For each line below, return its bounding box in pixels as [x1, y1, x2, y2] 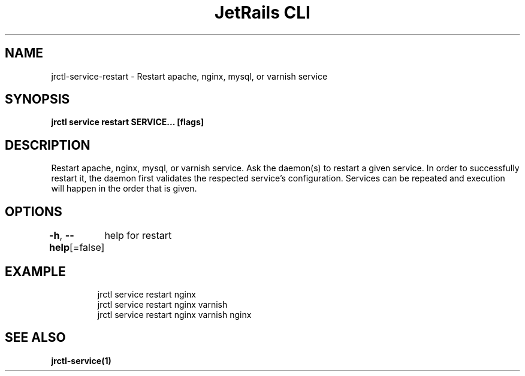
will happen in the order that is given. [51, 183, 197, 194]
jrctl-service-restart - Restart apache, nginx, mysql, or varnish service [51, 71, 328, 81]
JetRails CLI [215, 2, 310, 23]
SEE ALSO [5, 330, 66, 345]
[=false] [70, 241, 105, 254]
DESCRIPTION [5, 137, 90, 153]
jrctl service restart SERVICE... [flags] [51, 117, 204, 128]
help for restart [104, 229, 172, 242]
